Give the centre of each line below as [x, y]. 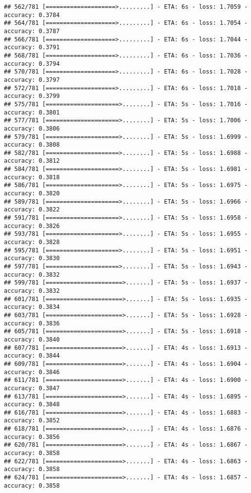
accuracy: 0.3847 [32, 388]
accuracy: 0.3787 [32, 31]
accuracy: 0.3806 [32, 128]
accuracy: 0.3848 [32, 405]
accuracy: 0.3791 [32, 47]
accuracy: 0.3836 [32, 323]
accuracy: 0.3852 [32, 421]
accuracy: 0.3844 [32, 356]
